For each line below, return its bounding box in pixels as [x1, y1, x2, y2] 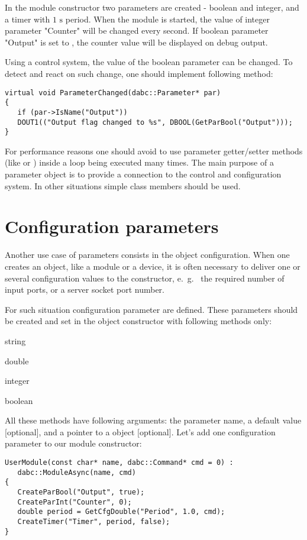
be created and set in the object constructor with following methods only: [5, 315, 272, 327]
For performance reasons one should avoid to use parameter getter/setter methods [5, 144, 303, 157]
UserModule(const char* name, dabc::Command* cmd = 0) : [5, 458, 234, 467]
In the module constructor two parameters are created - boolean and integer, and [5, 1, 299, 13]
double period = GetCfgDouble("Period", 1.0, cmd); [17, 507, 225, 516]
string [5, 334, 26, 347]
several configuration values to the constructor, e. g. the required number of [5, 271, 285, 284]
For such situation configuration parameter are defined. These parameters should [5, 303, 298, 315]
